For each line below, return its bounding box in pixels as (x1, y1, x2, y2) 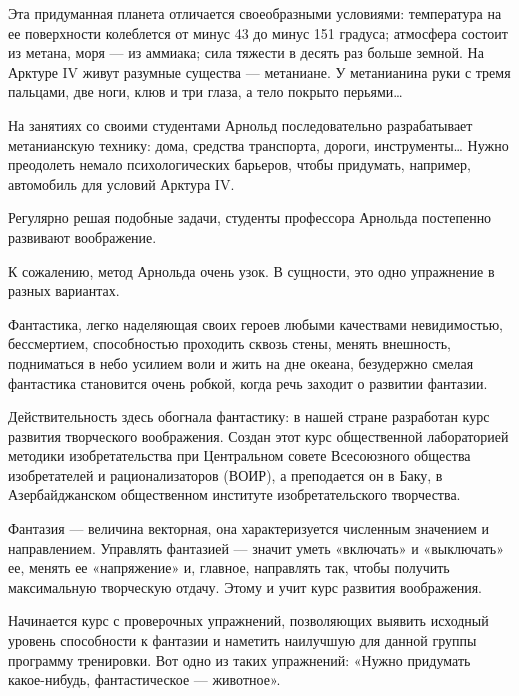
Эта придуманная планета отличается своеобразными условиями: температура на (8, 3, 502, 23)
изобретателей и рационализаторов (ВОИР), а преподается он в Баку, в (8, 464, 443, 485)
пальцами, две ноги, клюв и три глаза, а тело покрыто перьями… (8, 81, 403, 102)
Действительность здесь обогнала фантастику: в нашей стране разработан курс (8, 406, 490, 427)
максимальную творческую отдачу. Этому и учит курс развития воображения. (8, 576, 482, 597)
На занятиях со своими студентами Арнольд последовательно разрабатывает (8, 114, 473, 135)
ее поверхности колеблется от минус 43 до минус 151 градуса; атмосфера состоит (8, 22, 508, 43)
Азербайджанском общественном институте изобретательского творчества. (8, 484, 461, 505)
